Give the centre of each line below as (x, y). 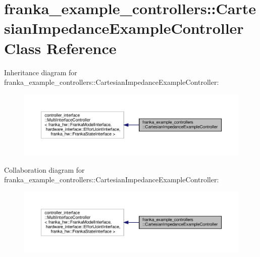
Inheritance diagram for (41, 72)
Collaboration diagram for (44, 169)
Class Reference (60, 48)
